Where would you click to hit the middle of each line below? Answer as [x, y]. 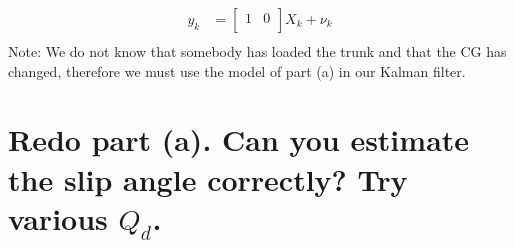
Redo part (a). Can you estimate [239, 139]
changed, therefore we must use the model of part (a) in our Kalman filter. [237, 70]
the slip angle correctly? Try [208, 178]
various [58, 217]
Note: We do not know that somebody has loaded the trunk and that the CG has [257, 51]
